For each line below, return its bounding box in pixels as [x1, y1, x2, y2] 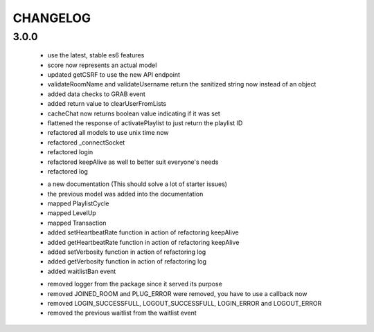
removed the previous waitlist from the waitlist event [47, 308, 197, 317]
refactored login [47, 148, 93, 156]
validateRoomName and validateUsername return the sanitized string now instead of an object [47, 80, 317, 89]
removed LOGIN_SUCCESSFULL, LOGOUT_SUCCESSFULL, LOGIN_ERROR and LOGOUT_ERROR [47, 299, 322, 307]
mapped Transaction [47, 219, 107, 227]
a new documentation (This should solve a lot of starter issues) [47, 180, 228, 188]
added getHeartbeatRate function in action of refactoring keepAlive [47, 238, 240, 246]
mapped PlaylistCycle [47, 199, 109, 207]
